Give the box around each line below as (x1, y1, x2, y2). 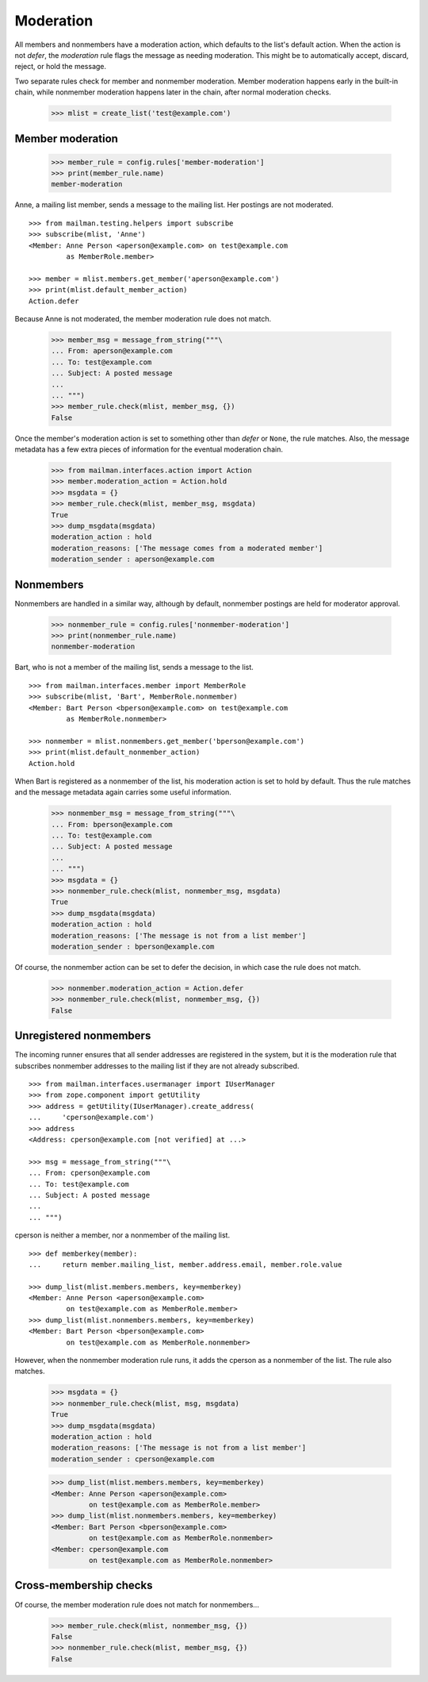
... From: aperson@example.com (51, 346, 174, 356)
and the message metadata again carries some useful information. (14, 787, 231, 797)
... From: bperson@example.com (51, 820, 174, 829)
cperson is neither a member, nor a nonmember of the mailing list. (14, 1230, 230, 1240)
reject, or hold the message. (14, 62, 107, 71)
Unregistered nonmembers (14, 1029, 151, 1043)
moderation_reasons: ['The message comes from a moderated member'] (51, 544, 323, 552)
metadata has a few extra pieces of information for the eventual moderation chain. (14, 445, 283, 454)
